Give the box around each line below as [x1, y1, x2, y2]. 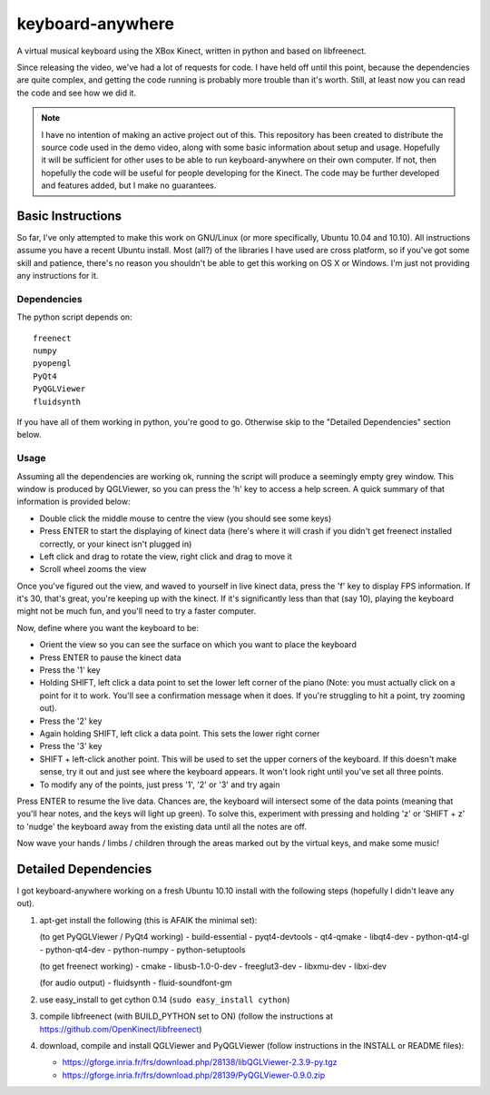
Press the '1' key [39, 665, 101, 676]
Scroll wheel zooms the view [39, 564, 147, 575]
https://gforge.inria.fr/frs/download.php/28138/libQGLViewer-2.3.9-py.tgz [62, 1057, 338, 1068]
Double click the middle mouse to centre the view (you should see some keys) [39, 513, 332, 524]
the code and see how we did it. [16, 87, 136, 98]
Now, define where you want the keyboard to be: [16, 622, 200, 633]
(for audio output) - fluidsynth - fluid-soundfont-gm [39, 977, 232, 989]
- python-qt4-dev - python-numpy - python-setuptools [39, 944, 246, 955]
